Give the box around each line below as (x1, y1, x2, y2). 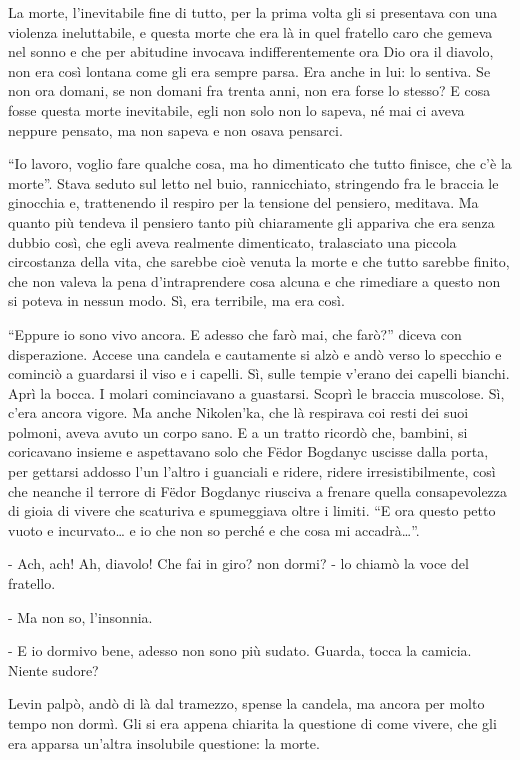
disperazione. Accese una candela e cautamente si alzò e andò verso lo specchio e (8, 343, 502, 364)
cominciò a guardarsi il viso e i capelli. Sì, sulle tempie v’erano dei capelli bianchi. (8, 363, 510, 384)
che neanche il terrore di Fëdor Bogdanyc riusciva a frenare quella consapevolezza (8, 480, 508, 501)
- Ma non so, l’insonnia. (8, 606, 153, 627)
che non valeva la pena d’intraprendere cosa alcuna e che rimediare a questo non (8, 270, 501, 291)
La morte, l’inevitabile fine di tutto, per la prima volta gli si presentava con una (8, 2, 498, 22)
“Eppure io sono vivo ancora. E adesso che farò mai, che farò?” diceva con (8, 323, 462, 344)
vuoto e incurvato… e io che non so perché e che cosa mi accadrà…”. (8, 519, 420, 540)
